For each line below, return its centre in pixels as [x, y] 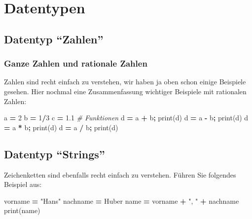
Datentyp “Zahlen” [54, 39]
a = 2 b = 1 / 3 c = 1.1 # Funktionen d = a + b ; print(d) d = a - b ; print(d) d [126, 118]
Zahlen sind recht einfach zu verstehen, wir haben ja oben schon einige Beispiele [125, 82]
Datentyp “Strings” [54, 154]
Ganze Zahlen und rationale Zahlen [76, 63]
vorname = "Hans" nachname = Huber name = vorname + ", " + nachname [122, 201]
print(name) [22, 210]
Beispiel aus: [23, 184]
